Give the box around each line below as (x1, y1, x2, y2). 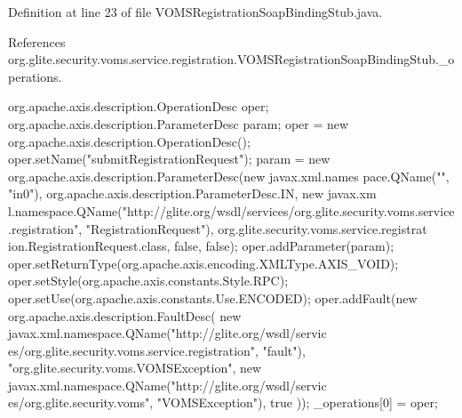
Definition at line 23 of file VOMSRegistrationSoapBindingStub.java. (8, 3, 383, 20)
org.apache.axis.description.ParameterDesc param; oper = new (8, 114, 349, 133)
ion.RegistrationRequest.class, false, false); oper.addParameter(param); (8, 237, 394, 255)
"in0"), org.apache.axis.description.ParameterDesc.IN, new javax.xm (8, 184, 377, 203)
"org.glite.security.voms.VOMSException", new (8, 358, 262, 377)
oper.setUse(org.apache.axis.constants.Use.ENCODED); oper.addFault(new (8, 288, 418, 307)
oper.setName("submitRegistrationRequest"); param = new (8, 149, 331, 168)
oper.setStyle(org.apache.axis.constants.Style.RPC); (8, 271, 289, 290)
